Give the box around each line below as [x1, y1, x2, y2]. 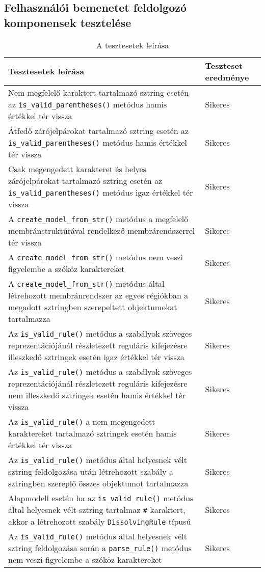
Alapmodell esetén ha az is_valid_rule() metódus [8, 492, 194, 504]
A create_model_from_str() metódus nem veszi [8, 251, 183, 263]
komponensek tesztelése [4, 14, 131, 30]
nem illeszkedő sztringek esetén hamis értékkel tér [8, 389, 185, 401]
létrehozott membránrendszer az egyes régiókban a [8, 289, 189, 301]
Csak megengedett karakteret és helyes [8, 162, 146, 175]
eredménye [205, 71, 249, 83]
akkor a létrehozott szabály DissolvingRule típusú [8, 515, 191, 527]
